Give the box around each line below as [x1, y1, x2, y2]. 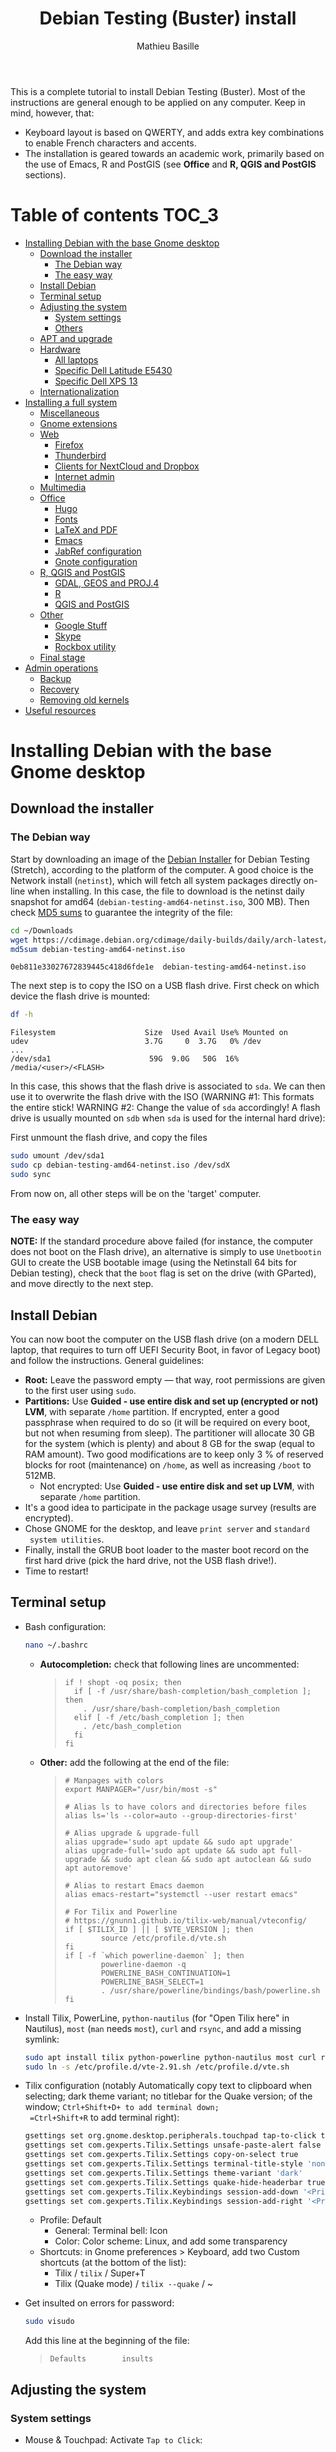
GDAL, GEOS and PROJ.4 [54, 577, 160, 589]
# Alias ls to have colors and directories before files [64, 1802, 307, 1812]
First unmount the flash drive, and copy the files [10, 1132, 208, 1144]
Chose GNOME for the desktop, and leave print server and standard [24, 1522, 310, 1534]
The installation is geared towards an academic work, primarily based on [24, 147, 325, 159]
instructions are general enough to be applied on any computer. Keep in [10, 96, 306, 108]
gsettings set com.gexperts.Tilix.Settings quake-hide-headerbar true [24, 2177, 326, 2187]
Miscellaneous [39, 407, 100, 419]
